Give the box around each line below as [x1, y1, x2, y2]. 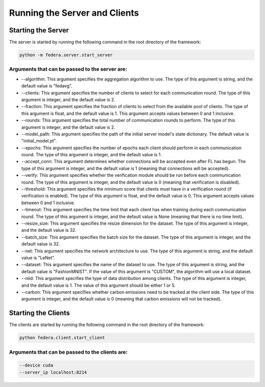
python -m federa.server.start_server [19, 52, 113, 58]
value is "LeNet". [21, 254, 55, 260]
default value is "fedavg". [21, 83, 73, 89]
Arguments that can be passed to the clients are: [9, 349, 128, 356]
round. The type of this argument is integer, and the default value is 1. [21, 152, 162, 158]
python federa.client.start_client [19, 335, 105, 341]
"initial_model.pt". [21, 138, 57, 144]
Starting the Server [9, 26, 69, 34]
